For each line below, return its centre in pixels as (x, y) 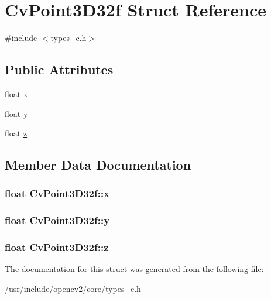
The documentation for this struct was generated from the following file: (134, 269)
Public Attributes (59, 69)
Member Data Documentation (98, 165)
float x (16, 93)
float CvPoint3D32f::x (57, 193)
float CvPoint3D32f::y (57, 220)
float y (16, 113)
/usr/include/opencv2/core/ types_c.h (73, 288)
